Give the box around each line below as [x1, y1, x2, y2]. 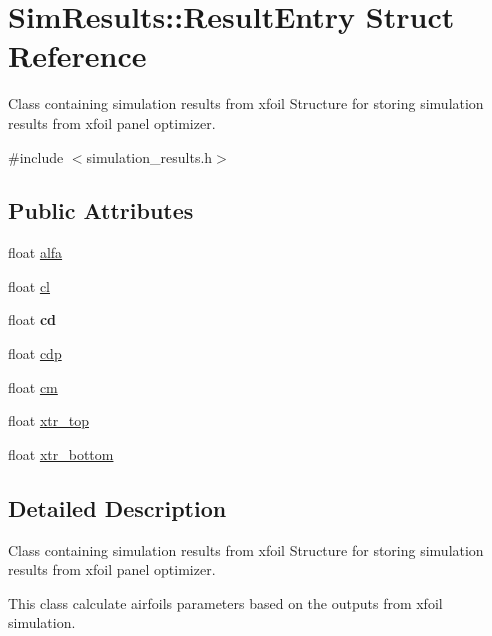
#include [8, 146, 64, 167]
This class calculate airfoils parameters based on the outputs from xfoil [8, 592, 443, 613]
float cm [8, 376, 58, 397]
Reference [8, 35, 147, 76]
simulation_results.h [86, 146, 213, 167]
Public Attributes [8, 195, 194, 226]
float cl [8, 275, 51, 296]
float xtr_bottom [8, 443, 114, 464]
